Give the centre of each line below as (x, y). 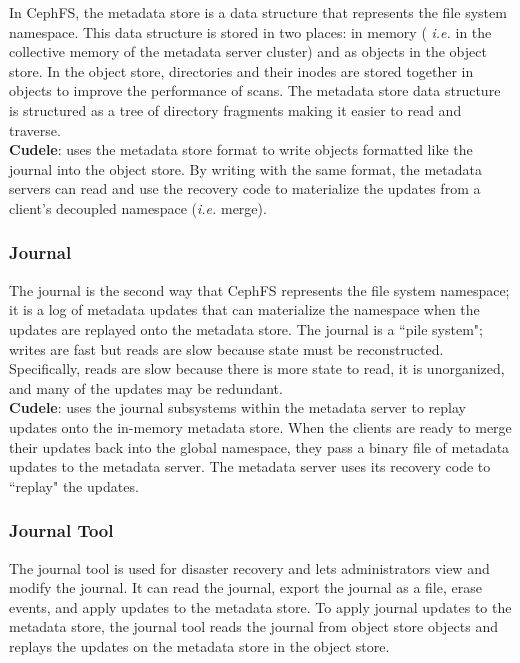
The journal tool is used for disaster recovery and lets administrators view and (249, 567)
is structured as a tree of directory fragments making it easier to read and (235, 109)
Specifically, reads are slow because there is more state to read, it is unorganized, (257, 368)
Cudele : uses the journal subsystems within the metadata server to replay (237, 407)
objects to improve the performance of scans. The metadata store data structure (255, 90)
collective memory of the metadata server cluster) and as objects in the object (248, 51)
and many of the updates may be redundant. (146, 387)
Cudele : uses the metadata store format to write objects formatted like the (241, 149)
